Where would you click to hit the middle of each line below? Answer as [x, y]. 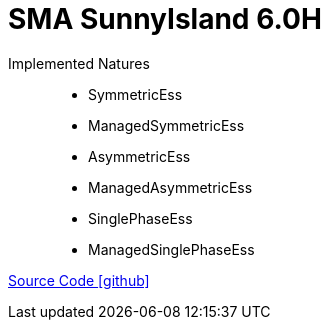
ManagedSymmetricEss [166, 125]
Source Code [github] [79, 280]
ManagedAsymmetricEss [170, 187]
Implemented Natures [79, 63]
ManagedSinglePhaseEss [171, 249]
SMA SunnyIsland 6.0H [165, 19]
